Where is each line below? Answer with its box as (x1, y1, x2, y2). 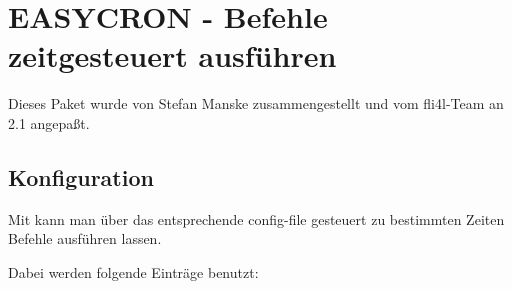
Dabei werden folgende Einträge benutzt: (8, 261, 259, 282)
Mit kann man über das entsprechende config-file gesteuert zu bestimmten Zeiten (8, 208, 505, 229)
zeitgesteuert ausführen (8, 35, 337, 76)
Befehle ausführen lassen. (8, 228, 162, 249)
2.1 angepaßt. (8, 112, 90, 133)
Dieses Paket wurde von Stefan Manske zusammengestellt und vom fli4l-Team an (8, 93, 504, 114)
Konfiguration (8, 161, 154, 192)
